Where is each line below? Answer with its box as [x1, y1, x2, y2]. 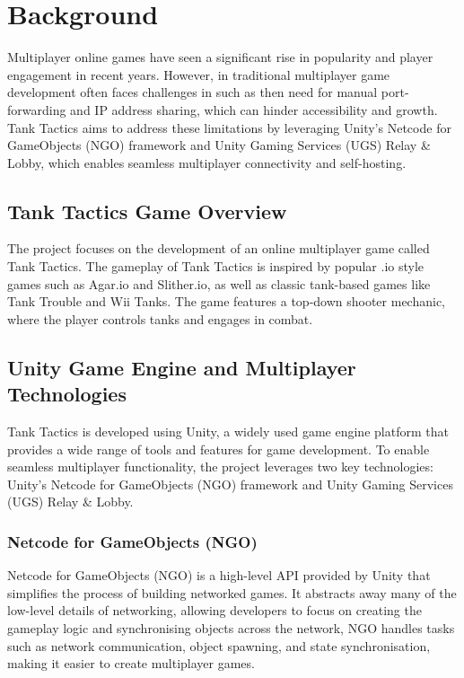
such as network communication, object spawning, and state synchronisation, [7, 636, 431, 655]
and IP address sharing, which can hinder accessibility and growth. [70, 100, 438, 119]
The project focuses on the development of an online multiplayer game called [7, 239, 430, 258]
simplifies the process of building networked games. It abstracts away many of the [7, 583, 457, 602]
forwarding [7, 100, 66, 119]
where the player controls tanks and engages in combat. [7, 309, 313, 328]
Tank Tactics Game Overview [7, 197, 287, 225]
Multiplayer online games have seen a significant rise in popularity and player [7, 48, 433, 66]
